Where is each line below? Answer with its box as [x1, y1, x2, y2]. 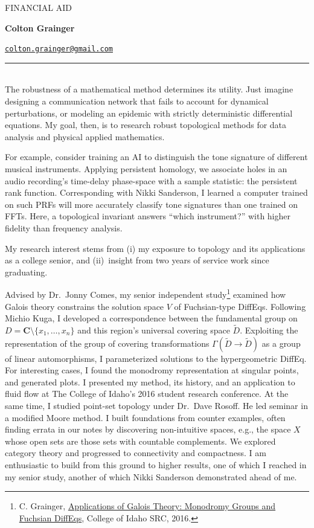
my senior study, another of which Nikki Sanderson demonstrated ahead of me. [5, 470, 297, 483]
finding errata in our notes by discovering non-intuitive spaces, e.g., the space [5, 423, 291, 436]
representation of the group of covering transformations [5, 336, 210, 349]
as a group [261, 336, 301, 349]
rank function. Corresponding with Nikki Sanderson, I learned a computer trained [5, 186, 308, 199]
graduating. [5, 265, 48, 278]
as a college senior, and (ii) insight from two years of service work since [5, 254, 269, 266]
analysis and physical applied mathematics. [5, 130, 165, 143]
